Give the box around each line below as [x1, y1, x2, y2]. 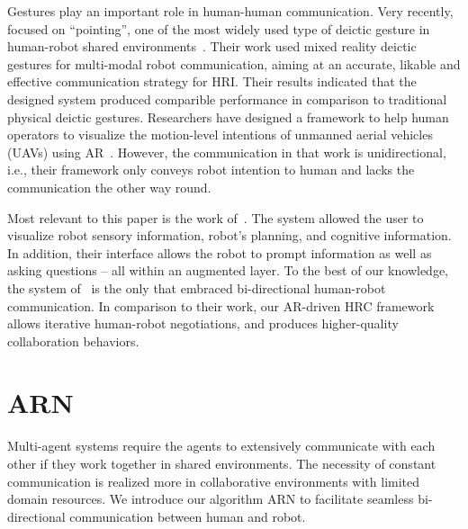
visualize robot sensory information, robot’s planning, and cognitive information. [7, 226, 452, 245]
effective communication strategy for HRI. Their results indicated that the [7, 72, 417, 91]
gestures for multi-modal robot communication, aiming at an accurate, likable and [7, 54, 461, 73]
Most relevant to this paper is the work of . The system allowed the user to [7, 208, 424, 227]
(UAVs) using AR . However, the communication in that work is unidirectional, [7, 142, 446, 161]
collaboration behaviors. [7, 331, 139, 350]
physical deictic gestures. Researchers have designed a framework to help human [7, 107, 449, 126]
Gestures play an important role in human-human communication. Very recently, [7, 2, 454, 20]
